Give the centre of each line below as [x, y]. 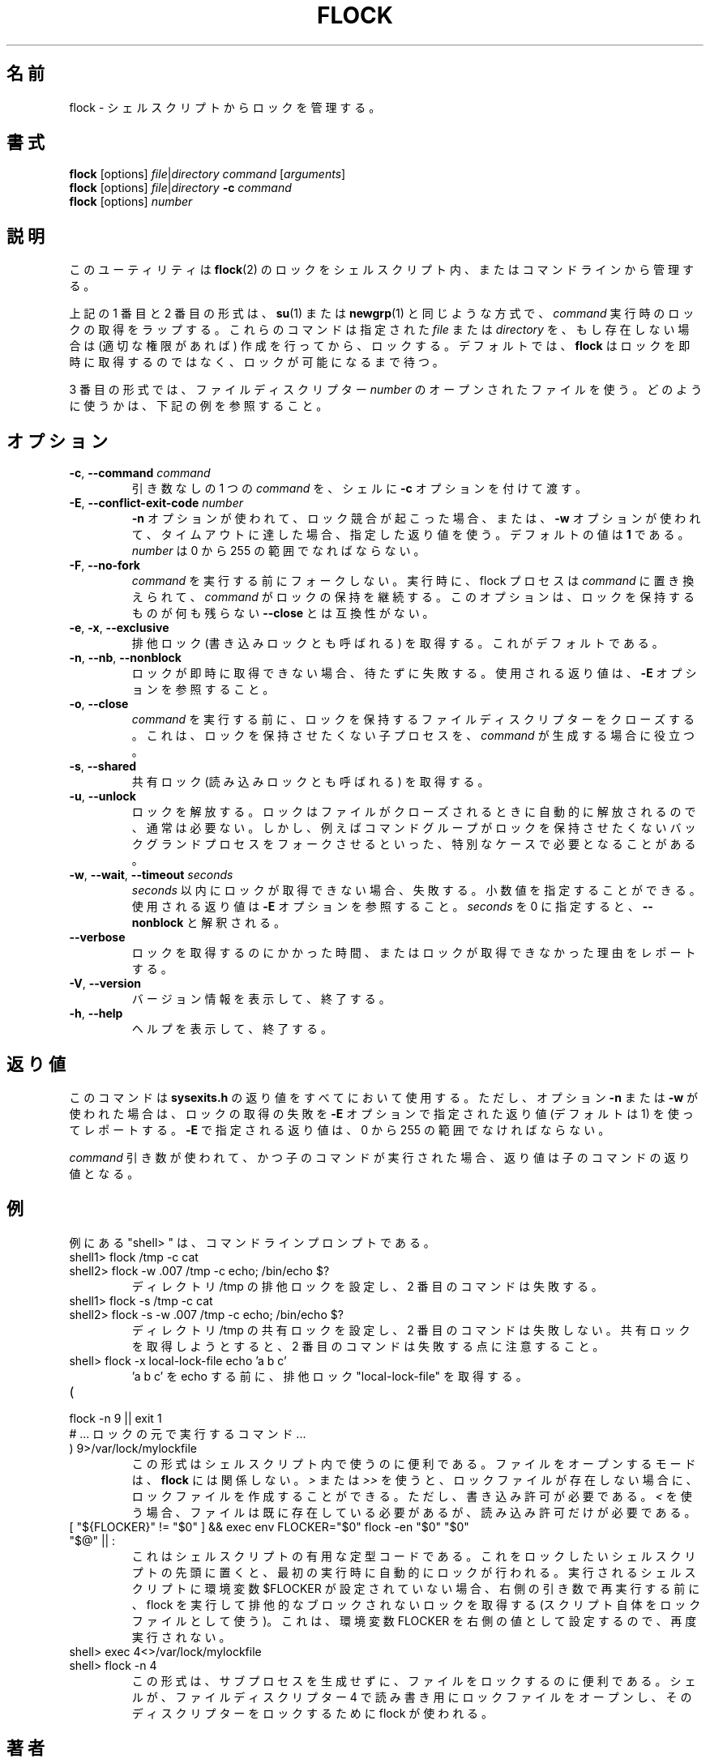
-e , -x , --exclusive [119, 628]
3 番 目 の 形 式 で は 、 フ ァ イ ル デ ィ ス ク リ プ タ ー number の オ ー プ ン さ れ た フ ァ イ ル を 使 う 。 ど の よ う [386, 390]
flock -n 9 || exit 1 [115, 1418]
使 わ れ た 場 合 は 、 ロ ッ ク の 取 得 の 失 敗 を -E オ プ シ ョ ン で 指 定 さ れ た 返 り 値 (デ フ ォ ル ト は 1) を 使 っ [381, 1113]
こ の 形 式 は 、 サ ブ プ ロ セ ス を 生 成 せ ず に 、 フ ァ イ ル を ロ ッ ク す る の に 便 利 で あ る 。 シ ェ [414, 1680]
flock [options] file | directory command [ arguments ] [207, 174]
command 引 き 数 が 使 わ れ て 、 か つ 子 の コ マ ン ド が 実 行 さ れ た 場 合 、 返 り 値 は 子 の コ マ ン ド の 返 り [380, 1157]
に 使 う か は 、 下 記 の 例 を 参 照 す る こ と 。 [199, 406]
